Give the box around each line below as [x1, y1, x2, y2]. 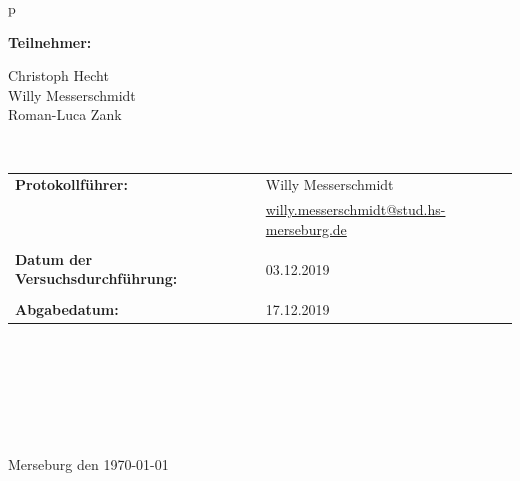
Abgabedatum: [15, 298, 119, 319]
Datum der [15, 248, 93, 269]
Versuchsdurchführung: [15, 268, 178, 289]
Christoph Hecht [8, 65, 109, 86]
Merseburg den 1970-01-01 [8, 454, 169, 475]
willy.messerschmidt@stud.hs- [265, 199, 446, 220]
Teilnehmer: [8, 31, 92, 52]
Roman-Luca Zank [8, 104, 122, 125]
